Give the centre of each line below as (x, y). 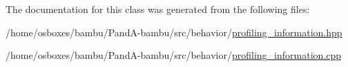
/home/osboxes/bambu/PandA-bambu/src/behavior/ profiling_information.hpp (174, 32)
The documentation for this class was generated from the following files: (158, 9)
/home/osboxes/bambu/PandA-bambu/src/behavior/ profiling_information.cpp (174, 55)
